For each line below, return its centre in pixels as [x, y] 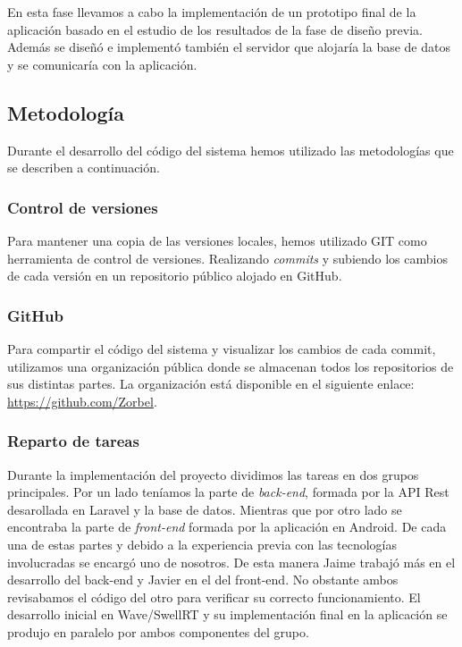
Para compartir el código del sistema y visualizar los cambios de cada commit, [222, 348]
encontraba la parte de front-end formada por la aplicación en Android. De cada [227, 527]
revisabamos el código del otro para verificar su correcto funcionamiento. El [214, 597]
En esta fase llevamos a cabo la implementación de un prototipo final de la [212, 12]
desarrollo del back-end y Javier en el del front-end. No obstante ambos [203, 580]
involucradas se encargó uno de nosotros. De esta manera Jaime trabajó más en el [231, 562]
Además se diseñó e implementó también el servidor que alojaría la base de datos [229, 47]
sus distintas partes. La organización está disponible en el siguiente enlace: [211, 384]
